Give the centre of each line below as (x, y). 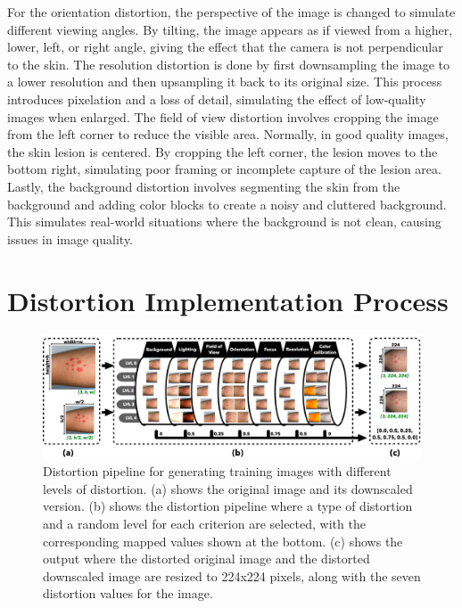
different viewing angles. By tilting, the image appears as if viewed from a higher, (230, 29)
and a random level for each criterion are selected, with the (204, 523)
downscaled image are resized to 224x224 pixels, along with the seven (232, 575)
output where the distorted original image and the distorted (206, 559)
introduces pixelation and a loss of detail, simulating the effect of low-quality (217, 99)
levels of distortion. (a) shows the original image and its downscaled (228, 488)
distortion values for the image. (128, 593)
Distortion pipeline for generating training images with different (217, 471)
